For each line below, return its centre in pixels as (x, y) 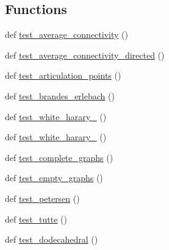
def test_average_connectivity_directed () (85, 55)
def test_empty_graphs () (54, 178)
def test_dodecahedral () (52, 239)
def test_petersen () (42, 198)
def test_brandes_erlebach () (60, 95)
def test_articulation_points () (63, 75)
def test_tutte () (36, 219)
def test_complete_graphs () (59, 157)
